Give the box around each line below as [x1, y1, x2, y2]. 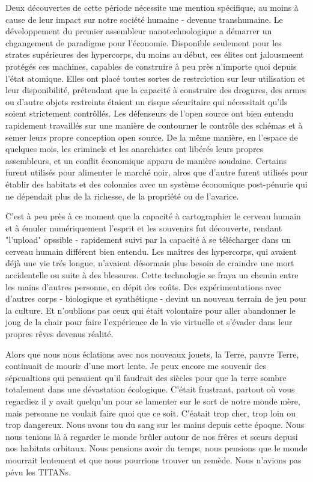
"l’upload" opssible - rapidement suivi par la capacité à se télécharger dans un [5, 233, 291, 246]
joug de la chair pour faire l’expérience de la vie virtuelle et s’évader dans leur [5, 316, 293, 328]
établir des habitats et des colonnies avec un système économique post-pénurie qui [5, 177, 308, 190]
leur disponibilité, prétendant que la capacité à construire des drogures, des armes [5, 84, 307, 96]
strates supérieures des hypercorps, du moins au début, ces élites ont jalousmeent [5, 48, 304, 61]
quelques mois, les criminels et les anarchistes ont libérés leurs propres [5, 142, 264, 155]
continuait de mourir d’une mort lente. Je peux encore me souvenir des [5, 359, 267, 372]
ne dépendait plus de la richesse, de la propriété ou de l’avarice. [5, 189, 239, 202]
